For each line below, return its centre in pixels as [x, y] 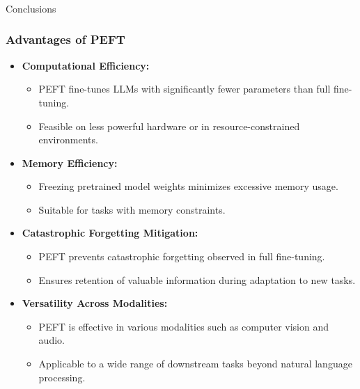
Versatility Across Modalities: [95, 303]
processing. [62, 377]
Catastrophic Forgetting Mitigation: [110, 233]
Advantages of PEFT [65, 39]
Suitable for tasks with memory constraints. [132, 209]
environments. [68, 140]
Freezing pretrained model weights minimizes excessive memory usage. [188, 186]
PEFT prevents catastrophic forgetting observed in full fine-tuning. [182, 256]
